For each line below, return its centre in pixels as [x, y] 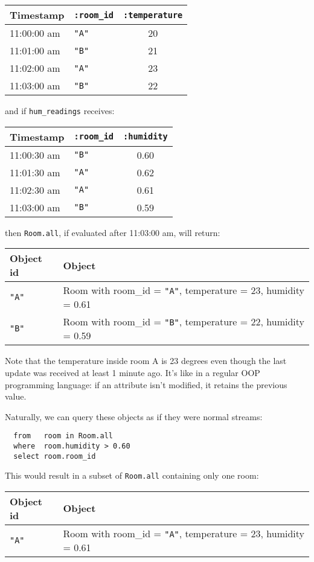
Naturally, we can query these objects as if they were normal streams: [134, 416]
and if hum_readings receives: [60, 110]
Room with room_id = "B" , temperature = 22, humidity [184, 322]
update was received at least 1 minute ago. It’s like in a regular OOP [133, 372]
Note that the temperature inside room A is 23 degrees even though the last [146, 361]
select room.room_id [55, 456]
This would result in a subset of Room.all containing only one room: [132, 475]
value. [16, 396]
